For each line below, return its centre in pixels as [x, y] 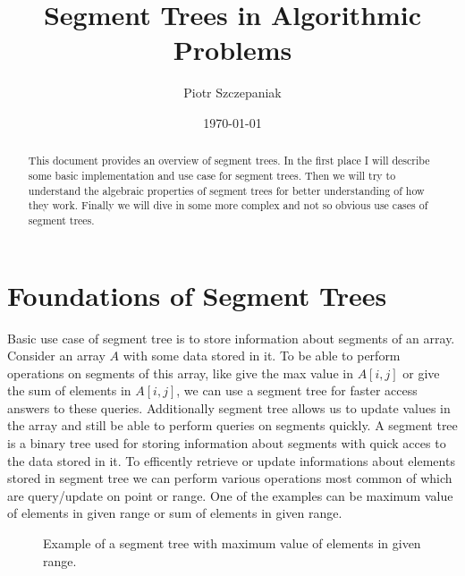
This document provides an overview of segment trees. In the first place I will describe [229, 161]
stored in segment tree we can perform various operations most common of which [230, 478]
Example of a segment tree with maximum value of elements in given [232, 543]
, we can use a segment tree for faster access [297, 390]
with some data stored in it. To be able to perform [262, 356]
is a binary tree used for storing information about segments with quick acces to [227, 443]
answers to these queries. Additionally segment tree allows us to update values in [229, 407]
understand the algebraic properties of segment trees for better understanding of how [226, 190]
